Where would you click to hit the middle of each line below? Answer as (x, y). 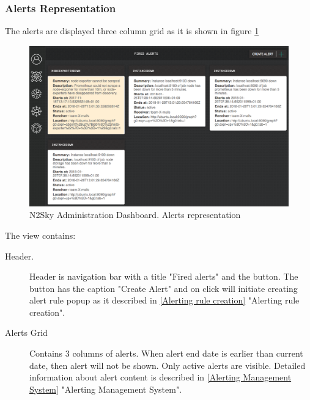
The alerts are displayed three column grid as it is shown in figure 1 (132, 31)
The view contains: (40, 235)
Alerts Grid (26, 333)
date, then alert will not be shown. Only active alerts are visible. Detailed (168, 365)
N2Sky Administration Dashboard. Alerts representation (135, 215)
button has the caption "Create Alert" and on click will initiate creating (164, 288)
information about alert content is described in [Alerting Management (161, 377)
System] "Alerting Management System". (106, 389)
